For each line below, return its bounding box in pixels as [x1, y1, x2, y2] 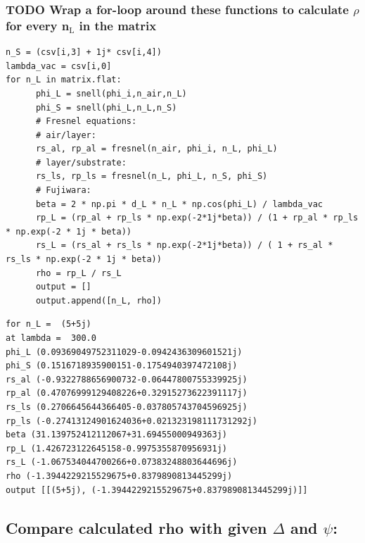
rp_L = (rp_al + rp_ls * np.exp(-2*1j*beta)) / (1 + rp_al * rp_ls [35, 213, 359, 223]
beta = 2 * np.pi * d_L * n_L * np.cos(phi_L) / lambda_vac [35, 199, 324, 209]
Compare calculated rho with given [6, 516, 267, 538]
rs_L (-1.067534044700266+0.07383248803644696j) [6, 457, 238, 468]
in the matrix [79, 16, 157, 34]
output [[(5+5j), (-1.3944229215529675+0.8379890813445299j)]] [6, 485, 308, 495]
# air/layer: [35, 130, 96, 140]
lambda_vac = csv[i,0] [6, 61, 112, 71]
